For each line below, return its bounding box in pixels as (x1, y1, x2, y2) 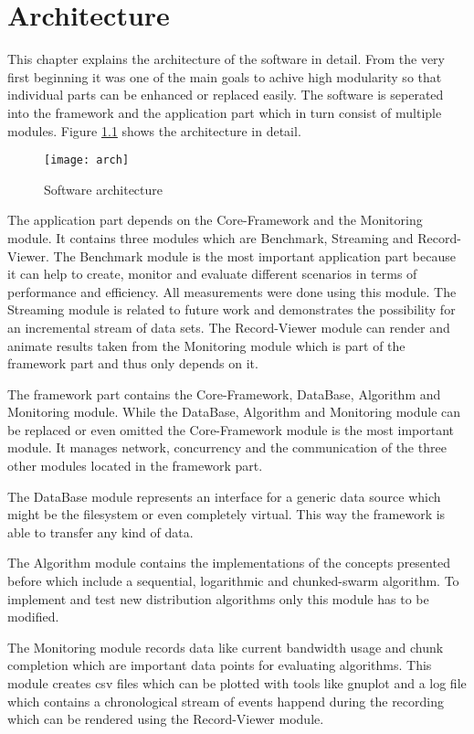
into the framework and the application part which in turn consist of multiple (7, 102, 442, 122)
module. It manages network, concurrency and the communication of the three (7, 438, 447, 457)
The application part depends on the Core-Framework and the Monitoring (7, 210, 423, 229)
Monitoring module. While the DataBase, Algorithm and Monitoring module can (7, 402, 461, 421)
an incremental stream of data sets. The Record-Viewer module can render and (7, 317, 450, 336)
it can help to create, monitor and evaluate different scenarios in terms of (7, 264, 417, 283)
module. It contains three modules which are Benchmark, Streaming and (7, 228, 414, 247)
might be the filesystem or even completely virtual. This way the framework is (7, 505, 446, 524)
